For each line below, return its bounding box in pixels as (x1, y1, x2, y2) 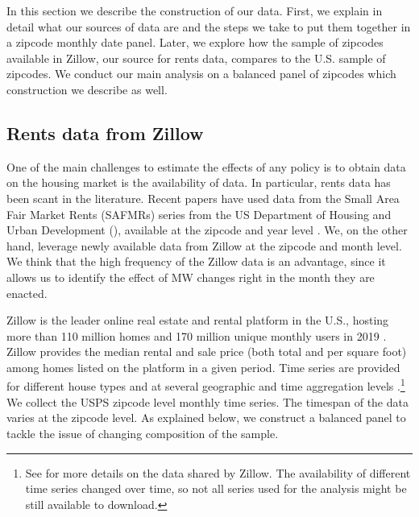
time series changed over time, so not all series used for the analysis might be (25, 480, 407, 497)
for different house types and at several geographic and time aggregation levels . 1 (6, 375, 405, 395)
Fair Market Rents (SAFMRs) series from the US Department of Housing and (6, 205, 392, 222)
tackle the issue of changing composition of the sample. (6, 424, 279, 441)
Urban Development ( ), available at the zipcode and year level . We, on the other (6, 221, 408, 238)
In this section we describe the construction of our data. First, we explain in (6, 2, 383, 19)
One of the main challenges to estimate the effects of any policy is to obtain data (6, 158, 406, 175)
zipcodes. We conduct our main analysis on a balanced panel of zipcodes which (6, 65, 396, 82)
